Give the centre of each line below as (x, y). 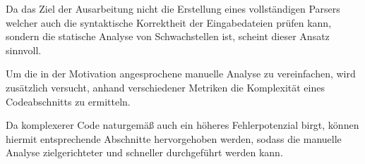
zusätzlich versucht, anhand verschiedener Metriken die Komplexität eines (165, 87)
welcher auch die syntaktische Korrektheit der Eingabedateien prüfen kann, (169, 22)
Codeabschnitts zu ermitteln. (68, 101)
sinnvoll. (24, 50)
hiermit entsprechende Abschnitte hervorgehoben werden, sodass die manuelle (174, 138)
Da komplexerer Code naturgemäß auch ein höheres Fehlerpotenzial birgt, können (182, 125)
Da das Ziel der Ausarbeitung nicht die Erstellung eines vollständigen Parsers (173, 8)
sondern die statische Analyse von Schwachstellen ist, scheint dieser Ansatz (168, 36)
